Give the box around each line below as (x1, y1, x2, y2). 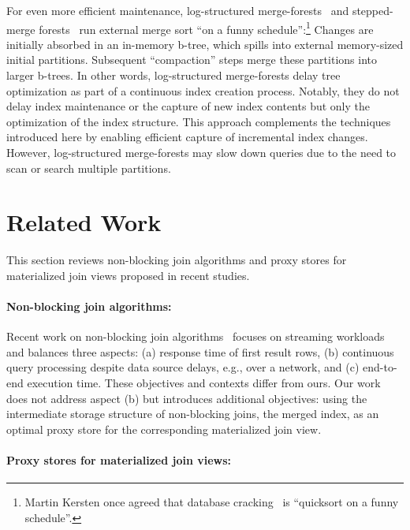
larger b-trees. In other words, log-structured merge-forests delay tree (6, 67, 341, 84)
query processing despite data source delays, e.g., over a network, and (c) (6, 359, 360, 375)
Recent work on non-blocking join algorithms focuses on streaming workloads (6, 328, 385, 345)
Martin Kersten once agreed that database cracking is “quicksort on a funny (24, 494, 399, 510)
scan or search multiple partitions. (6, 159, 171, 176)
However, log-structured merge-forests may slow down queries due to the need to (6, 144, 397, 160)
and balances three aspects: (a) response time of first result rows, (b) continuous (6, 343, 394, 360)
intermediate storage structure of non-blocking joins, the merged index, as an (6, 405, 379, 422)
